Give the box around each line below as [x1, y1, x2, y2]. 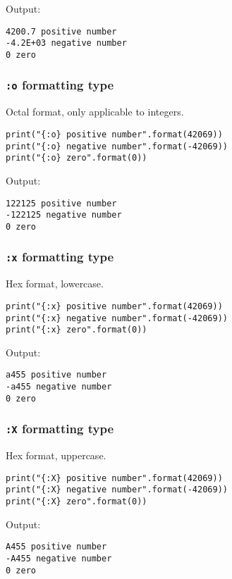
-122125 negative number [6, 210, 122, 220]
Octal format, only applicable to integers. [6, 104, 184, 119]
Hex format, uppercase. [6, 448, 106, 463]
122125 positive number [6, 198, 117, 208]
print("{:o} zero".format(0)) [6, 153, 147, 163]
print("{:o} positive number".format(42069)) [6, 129, 223, 139]
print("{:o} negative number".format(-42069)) [6, 141, 228, 151]
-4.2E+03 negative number [6, 38, 127, 49]
